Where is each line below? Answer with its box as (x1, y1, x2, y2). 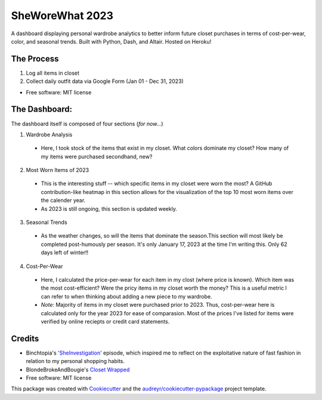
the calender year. (41, 197, 86, 204)
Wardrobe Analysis (26, 131, 73, 138)
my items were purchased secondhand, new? (41, 153, 153, 160)
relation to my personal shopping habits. (26, 358, 125, 365)
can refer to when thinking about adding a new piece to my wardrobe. (41, 293, 212, 300)
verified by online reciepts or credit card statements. (41, 318, 170, 325)
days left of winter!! (41, 249, 89, 256)
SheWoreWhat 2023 (11, 9, 113, 22)
